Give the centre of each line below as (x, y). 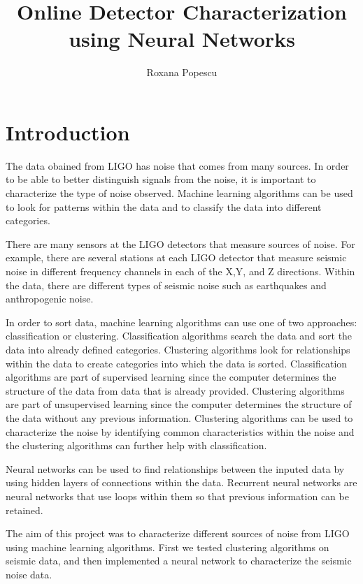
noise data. (29, 574)
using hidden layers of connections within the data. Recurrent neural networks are (181, 482)
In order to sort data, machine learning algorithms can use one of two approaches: (181, 322)
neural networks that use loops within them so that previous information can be (177, 496)
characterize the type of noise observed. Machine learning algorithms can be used (179, 193)
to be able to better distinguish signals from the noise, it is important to (161, 179)
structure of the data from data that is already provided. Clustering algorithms (175, 390)
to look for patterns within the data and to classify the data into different (164, 206)
